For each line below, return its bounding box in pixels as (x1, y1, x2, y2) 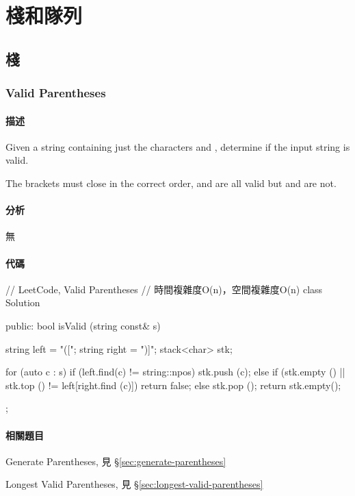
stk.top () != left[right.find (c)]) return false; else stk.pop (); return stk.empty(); (5, 377, 341, 392)
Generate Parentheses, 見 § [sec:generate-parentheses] (5, 454, 226, 468)
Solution (5, 295, 40, 310)
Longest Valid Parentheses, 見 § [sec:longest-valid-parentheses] (5, 477, 263, 491)
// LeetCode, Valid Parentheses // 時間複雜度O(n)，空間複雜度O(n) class (5, 282, 323, 296)
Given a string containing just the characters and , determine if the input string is (5, 139, 350, 153)
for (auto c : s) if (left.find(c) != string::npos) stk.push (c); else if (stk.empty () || (5, 364, 345, 379)
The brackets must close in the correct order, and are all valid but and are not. (5, 175, 337, 190)
